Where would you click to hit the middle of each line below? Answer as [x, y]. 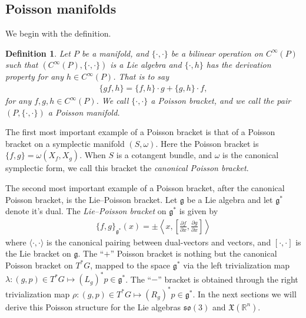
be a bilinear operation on [217, 53]
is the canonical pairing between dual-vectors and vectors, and [159, 242]
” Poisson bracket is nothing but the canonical [194, 253]
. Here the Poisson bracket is [207, 143]
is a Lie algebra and [146, 65]
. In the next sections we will [245, 294]
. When [93, 155]
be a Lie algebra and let [230, 199]
